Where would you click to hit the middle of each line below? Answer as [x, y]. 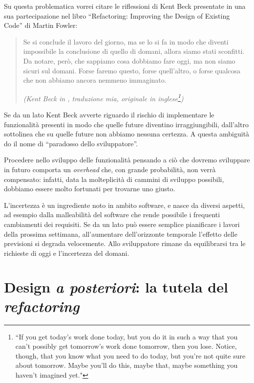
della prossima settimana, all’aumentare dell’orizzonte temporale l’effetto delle [121, 234]
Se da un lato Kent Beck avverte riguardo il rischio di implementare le [109, 114]
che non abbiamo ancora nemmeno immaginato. [95, 80]
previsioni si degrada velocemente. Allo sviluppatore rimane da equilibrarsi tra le [125, 243]
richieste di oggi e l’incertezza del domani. [67, 253]
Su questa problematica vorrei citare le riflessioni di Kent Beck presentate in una [125, 6]
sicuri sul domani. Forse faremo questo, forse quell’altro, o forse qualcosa [132, 70]
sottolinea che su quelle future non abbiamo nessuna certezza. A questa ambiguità [127, 134]
